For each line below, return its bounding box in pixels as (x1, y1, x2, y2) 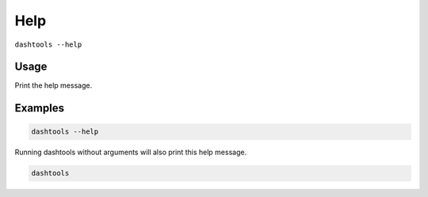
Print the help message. (14, 81, 93, 90)
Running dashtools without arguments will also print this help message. (14, 147, 247, 157)
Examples (14, 101, 65, 115)
